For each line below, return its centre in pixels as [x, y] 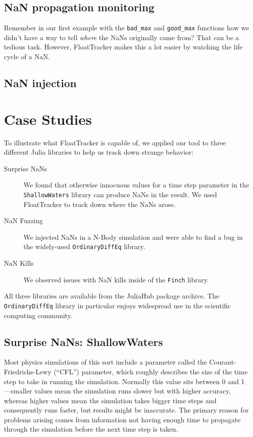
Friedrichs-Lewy [28, 371]
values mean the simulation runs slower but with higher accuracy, [133, 391]
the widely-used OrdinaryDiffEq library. [84, 246]
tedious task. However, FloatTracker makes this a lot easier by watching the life [123, 47]
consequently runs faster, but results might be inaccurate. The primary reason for [126, 410]
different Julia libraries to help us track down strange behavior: [99, 152]
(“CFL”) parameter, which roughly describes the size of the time [150, 371]
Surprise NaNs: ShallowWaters [83, 341]
